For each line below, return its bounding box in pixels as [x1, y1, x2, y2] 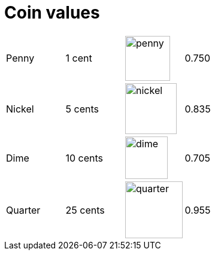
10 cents [65, 151, 104, 164]
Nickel [6, 102, 34, 115]
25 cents [65, 204, 105, 216]
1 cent [65, 52, 92, 65]
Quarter [6, 204, 41, 216]
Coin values [4, 2, 100, 23]
